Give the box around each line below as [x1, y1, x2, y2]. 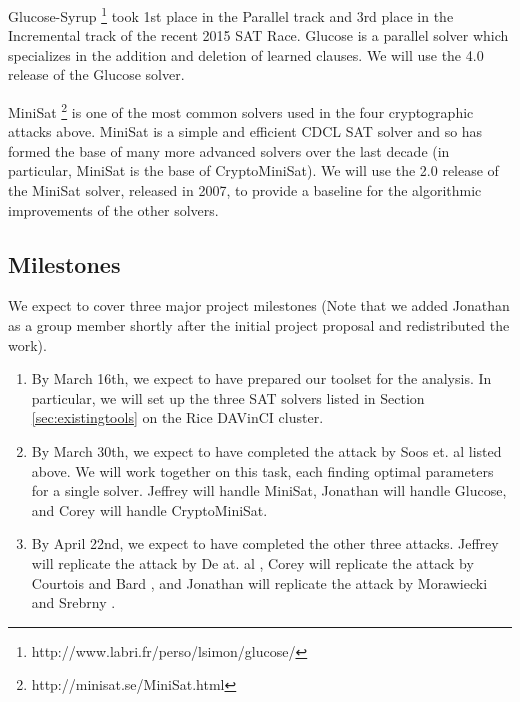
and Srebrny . [31, 592, 116, 613]
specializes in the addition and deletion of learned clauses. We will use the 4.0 [8, 44, 484, 65]
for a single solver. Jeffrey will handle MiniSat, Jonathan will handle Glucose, [31, 480, 507, 501]
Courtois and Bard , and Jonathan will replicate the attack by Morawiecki [31, 572, 488, 593]
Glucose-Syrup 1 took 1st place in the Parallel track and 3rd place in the [8, 3, 454, 26]
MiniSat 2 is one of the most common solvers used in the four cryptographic [8, 99, 474, 122]
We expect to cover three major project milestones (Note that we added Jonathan [8, 295, 510, 316]
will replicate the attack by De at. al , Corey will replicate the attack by [31, 552, 474, 573]
